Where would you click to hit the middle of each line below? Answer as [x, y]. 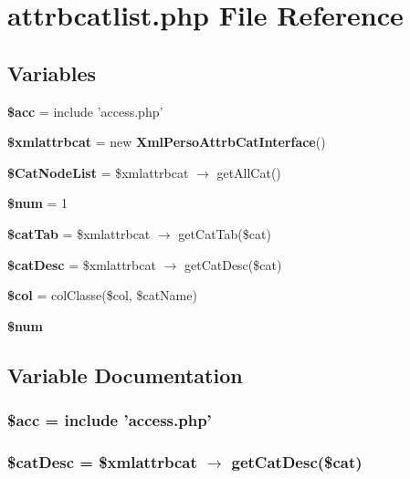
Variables [52, 73]
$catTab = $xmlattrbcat [79, 233]
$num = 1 [38, 203]
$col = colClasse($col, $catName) [102, 295]
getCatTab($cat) [225, 233]
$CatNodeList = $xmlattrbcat [98, 172]
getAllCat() [249, 172]
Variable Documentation [125, 375]
